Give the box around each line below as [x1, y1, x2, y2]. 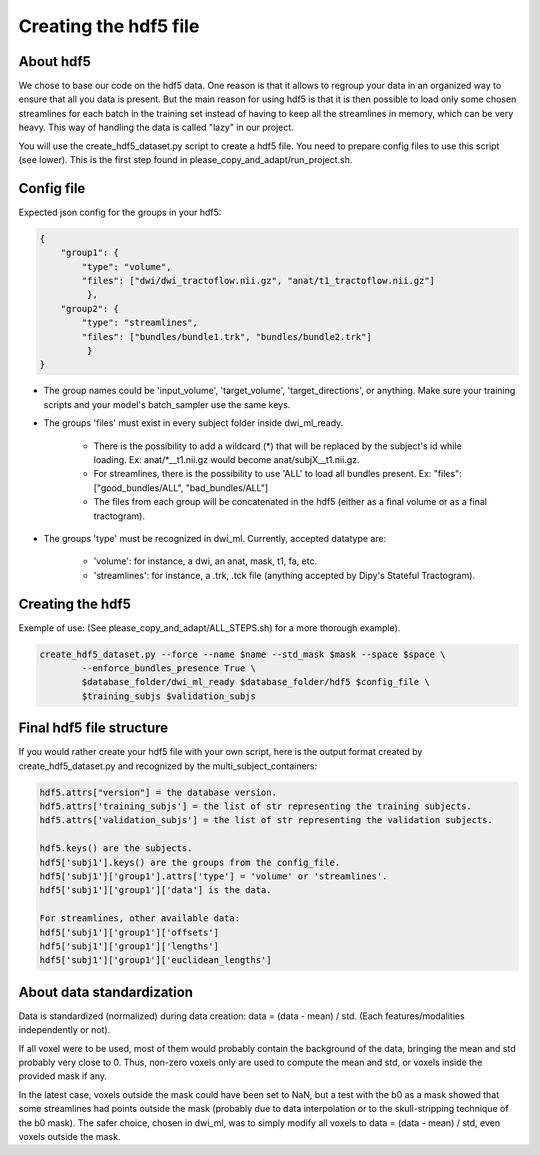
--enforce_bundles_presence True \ [81, 662, 257, 674]
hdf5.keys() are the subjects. [39, 843, 194, 854]
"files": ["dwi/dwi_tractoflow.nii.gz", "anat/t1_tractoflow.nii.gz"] [81, 275, 435, 287]
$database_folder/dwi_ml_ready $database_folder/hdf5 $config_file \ [81, 676, 430, 688]
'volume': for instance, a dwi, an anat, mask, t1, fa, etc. [93, 555, 318, 567]
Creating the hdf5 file [18, 15, 200, 37]
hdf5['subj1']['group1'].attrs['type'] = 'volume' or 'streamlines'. [39, 870, 388, 882]
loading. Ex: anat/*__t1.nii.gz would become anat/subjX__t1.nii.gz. [93, 453, 360, 465]
